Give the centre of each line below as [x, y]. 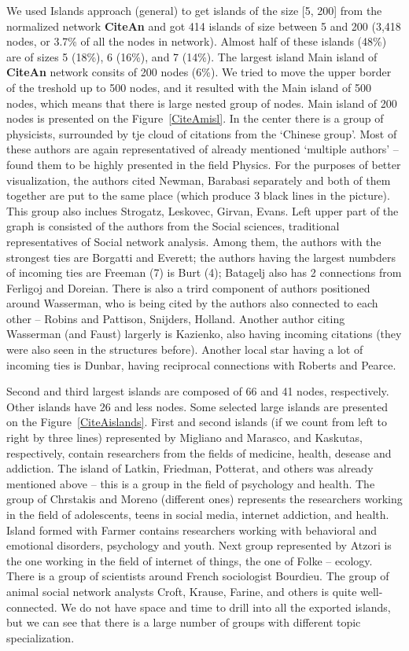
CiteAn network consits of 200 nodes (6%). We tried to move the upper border [199, 72]
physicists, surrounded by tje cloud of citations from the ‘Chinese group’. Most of [202, 133]
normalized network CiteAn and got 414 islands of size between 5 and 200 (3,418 [204, 26]
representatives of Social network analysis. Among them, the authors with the [194, 241]
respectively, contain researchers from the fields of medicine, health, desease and [199, 452]
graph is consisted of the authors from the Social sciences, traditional [173, 226]
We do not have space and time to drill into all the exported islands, [226, 607]
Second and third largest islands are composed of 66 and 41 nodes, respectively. [198, 391]
